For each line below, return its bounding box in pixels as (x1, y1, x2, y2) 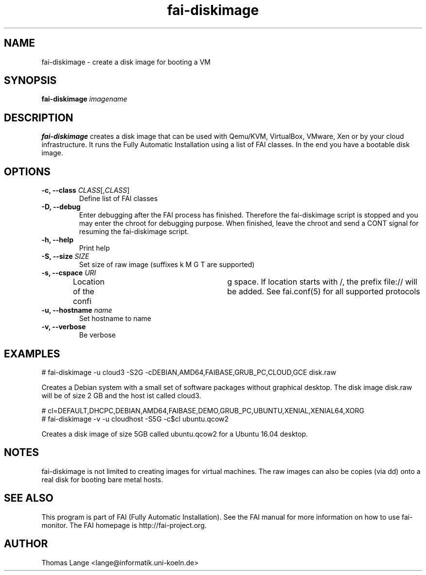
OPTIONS (4, 165, 51, 178)
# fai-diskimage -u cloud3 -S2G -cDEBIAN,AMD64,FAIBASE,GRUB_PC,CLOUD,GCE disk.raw (41, 368, 337, 376)
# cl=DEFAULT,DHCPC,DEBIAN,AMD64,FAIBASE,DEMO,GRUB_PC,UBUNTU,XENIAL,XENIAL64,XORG (41, 406, 364, 415)
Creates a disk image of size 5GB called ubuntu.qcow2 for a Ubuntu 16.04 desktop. (41, 429, 308, 438)
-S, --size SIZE (41, 252, 89, 261)
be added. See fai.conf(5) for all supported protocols (227, 287, 420, 297)
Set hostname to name (79, 314, 151, 323)
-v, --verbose (41, 322, 86, 331)
